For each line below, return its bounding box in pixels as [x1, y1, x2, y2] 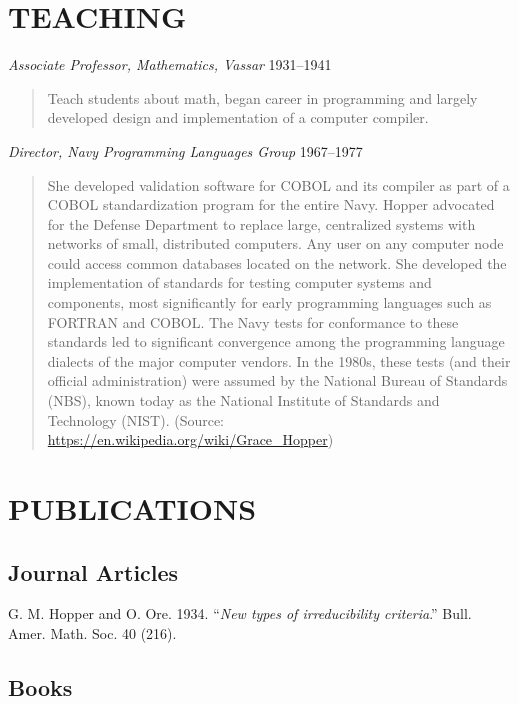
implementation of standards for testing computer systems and [47, 272, 432, 293]
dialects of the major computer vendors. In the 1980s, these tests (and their [47, 350, 511, 371]
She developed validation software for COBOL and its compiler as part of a [47, 174, 510, 195]
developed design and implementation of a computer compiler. [47, 107, 429, 128]
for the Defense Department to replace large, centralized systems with [47, 213, 476, 234]
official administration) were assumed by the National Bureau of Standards [47, 370, 508, 391]
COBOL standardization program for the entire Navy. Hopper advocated [47, 194, 495, 215]
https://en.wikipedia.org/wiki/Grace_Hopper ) [47, 429, 334, 450]
